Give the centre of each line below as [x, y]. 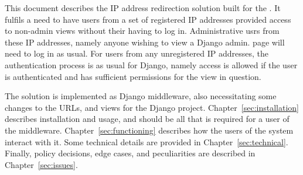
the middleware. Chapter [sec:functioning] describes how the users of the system [149, 130]
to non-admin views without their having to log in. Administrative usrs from [142, 31]
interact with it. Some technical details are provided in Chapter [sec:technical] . [147, 141]
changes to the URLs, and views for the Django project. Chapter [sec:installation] [152, 107]
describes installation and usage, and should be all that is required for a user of [147, 119]
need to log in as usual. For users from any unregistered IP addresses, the [137, 53]
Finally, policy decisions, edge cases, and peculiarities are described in [130, 153]
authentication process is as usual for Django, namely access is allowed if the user [151, 64]
